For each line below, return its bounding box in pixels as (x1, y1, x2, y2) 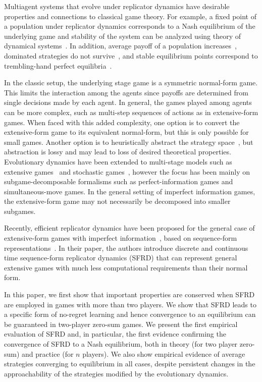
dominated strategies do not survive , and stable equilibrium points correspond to (4, 50, 258, 61)
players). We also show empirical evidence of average (82, 348, 245, 359)
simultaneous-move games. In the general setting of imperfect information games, (4, 186, 255, 196)
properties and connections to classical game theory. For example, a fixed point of (4, 11, 256, 21)
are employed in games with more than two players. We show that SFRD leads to (4, 299, 256, 309)
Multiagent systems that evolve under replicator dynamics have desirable (4, 1, 230, 11)
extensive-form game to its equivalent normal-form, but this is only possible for (4, 127, 249, 137)
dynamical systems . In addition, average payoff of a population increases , (4, 40, 237, 51)
